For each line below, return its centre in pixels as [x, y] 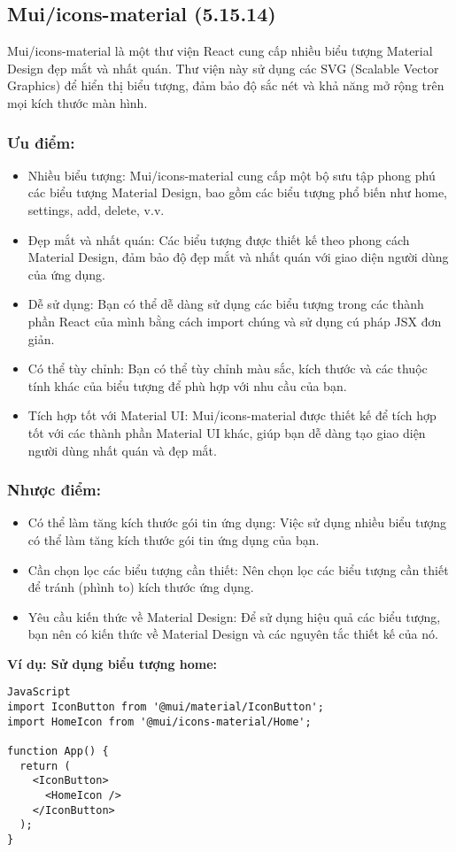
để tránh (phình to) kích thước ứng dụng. [141, 587]
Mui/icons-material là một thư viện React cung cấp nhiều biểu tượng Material [220, 51]
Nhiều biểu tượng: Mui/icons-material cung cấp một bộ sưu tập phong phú [232, 175]
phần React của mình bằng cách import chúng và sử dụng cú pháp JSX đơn [235, 321]
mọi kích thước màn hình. [77, 102]
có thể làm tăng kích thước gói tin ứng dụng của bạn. [174, 539]
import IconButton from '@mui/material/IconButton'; [166, 707]
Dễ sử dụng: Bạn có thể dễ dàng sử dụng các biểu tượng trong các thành [226, 304]
